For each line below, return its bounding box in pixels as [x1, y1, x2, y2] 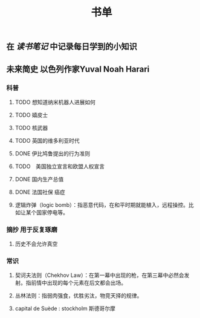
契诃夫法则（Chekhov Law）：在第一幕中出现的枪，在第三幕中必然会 [15, 271, 184, 279]
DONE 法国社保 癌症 [15, 188, 65, 195]
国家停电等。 [36, 209, 68, 216]
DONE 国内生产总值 [15, 175, 64, 183]
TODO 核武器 [15, 124, 48, 131]
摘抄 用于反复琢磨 [6, 225, 57, 233]
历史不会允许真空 [15, 240, 58, 248]
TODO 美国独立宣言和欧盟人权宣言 [15, 163, 105, 170]
